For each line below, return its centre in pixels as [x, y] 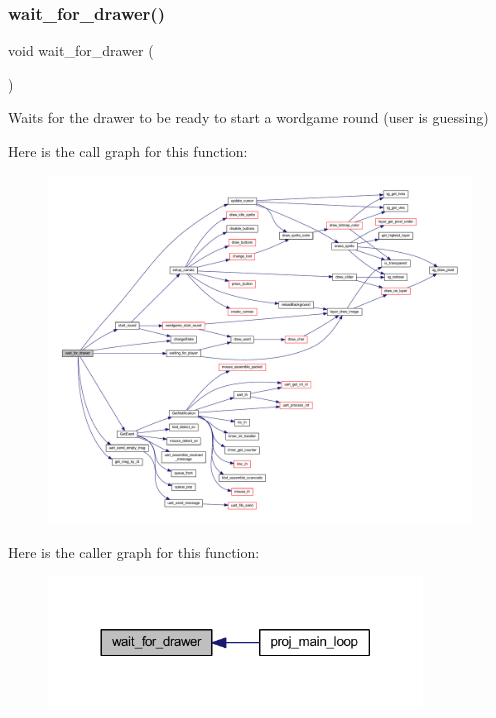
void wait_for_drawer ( [81, 50]
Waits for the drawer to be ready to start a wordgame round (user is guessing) [248, 117]
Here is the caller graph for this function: [134, 551]
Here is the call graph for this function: [128, 151]
